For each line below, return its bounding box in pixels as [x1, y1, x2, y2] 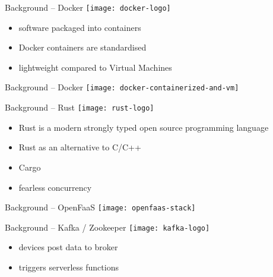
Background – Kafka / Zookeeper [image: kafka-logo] [5, 221, 210, 233]
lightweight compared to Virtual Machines [18, 61, 172, 73]
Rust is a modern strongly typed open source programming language [18, 121, 269, 133]
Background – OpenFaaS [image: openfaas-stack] [5, 201, 196, 213]
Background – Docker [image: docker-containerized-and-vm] [5, 81, 239, 93]
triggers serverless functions [18, 261, 119, 273]
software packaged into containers [18, 21, 141, 33]
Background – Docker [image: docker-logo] [5, 1, 171, 13]
